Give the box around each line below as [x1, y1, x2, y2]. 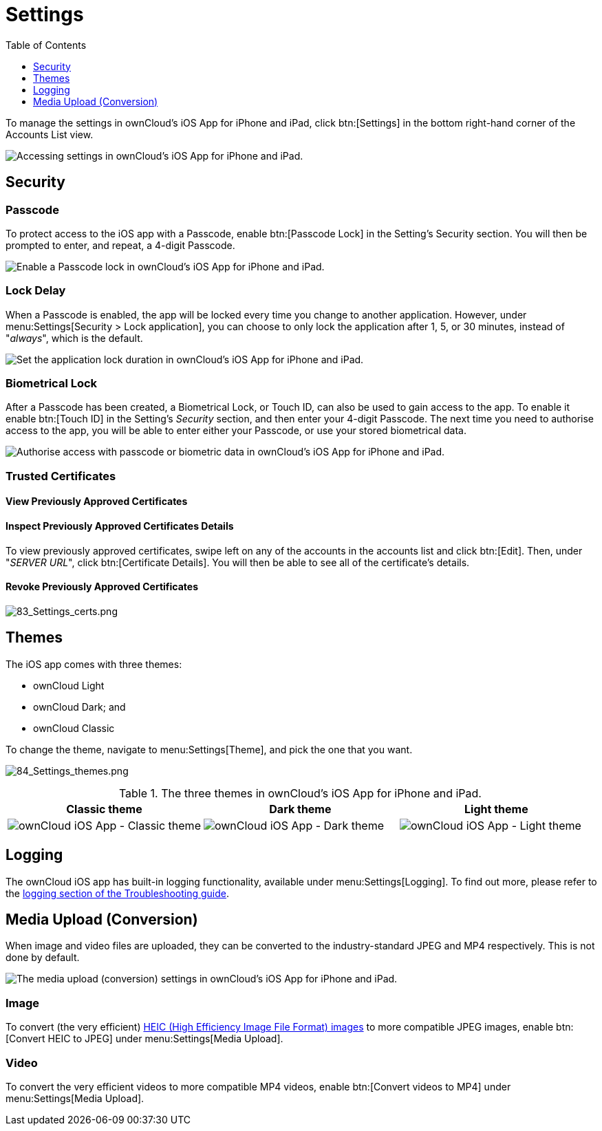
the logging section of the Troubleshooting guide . [6, 887, 230, 899]
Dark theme [269, 801, 332, 816]
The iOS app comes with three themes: [6, 658, 182, 670]
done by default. [6, 951, 80, 964]
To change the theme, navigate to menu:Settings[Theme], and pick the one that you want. [6, 743, 413, 755]
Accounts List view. [6, 128, 94, 140]
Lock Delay [6, 283, 66, 298]
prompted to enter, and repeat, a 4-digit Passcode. [6, 239, 235, 251]
